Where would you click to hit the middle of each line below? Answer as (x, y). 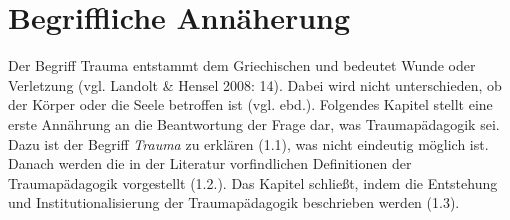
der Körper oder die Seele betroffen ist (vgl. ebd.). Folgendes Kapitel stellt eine (250, 104)
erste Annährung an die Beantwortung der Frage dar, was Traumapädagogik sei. (254, 123)
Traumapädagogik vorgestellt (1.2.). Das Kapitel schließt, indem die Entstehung (253, 182)
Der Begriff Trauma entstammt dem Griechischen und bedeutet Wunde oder (242, 65)
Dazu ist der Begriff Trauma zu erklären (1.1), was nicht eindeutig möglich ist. (248, 143)
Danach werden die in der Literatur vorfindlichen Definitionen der (210, 163)
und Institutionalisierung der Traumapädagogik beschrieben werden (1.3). (234, 202)
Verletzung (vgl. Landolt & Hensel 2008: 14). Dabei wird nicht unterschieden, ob (255, 84)
